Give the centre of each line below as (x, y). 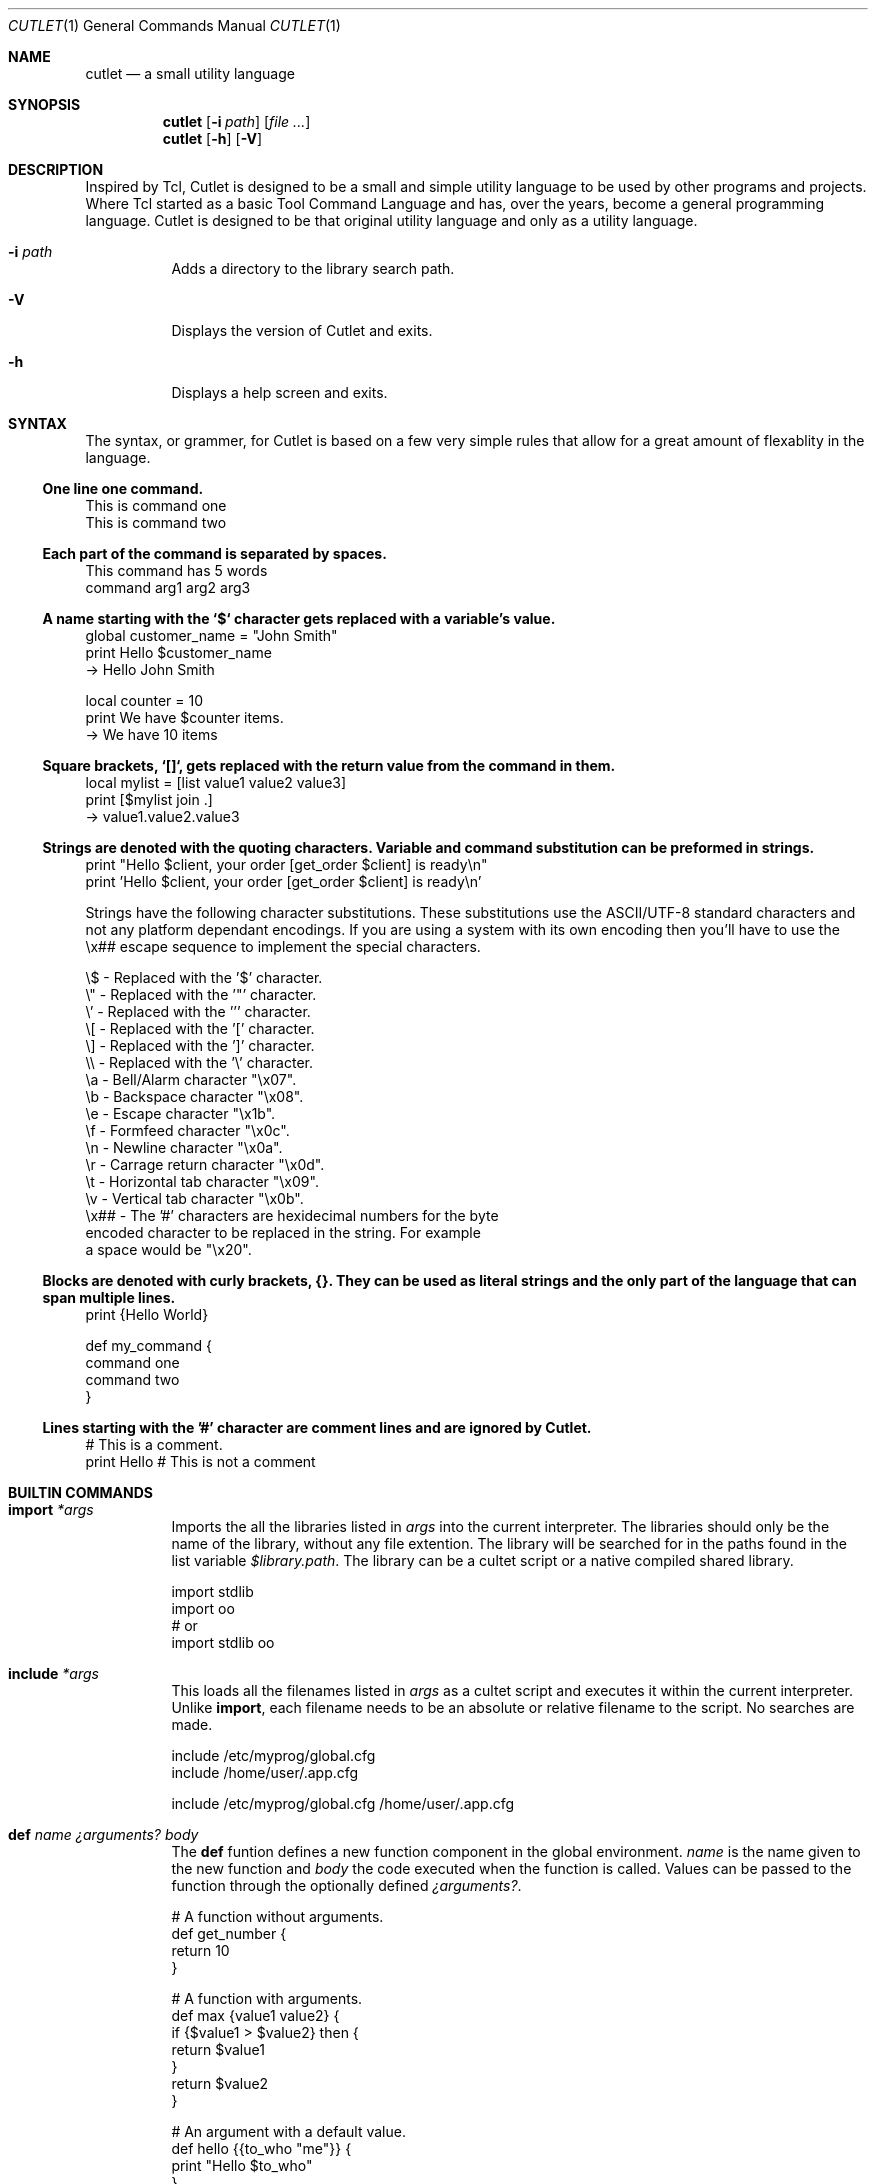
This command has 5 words (176, 570)
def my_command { (148, 1345)
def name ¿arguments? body (103, 1834)
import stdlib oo (223, 1642)
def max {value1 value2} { (255, 2015)
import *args (51, 1509)
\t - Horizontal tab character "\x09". (202, 1181)
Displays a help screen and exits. (279, 392)
